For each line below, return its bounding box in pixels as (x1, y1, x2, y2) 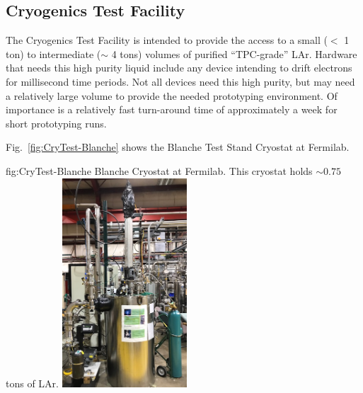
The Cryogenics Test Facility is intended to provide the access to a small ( (6, 33, 328, 47)
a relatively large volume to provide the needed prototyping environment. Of (6, 88, 338, 103)
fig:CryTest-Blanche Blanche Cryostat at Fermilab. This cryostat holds (6, 163, 313, 178)
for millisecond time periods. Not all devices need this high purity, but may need (6, 74, 355, 89)
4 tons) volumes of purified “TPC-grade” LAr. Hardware (111, 46, 357, 61)
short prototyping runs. (6, 115, 107, 130)
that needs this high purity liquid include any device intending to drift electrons (6, 60, 352, 75)
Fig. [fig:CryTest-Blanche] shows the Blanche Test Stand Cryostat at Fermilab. (6, 139, 350, 154)
